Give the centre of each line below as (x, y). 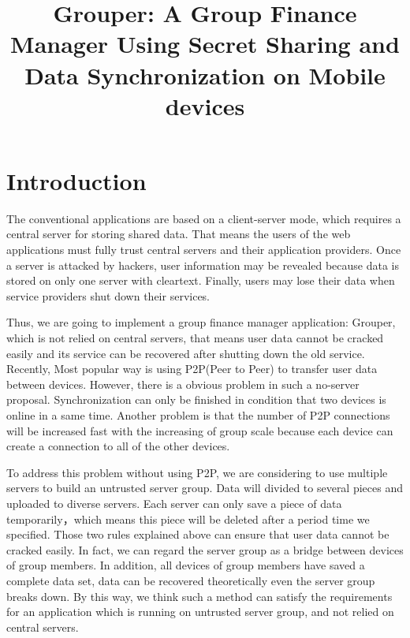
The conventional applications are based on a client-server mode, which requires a (204, 218)
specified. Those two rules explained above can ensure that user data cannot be (198, 534)
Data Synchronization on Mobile (205, 75)
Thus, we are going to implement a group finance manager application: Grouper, (201, 322)
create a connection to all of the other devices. (118, 446)
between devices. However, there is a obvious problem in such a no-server (183, 384)
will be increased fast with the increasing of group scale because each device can (200, 430)
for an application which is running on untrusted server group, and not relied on (200, 612)
